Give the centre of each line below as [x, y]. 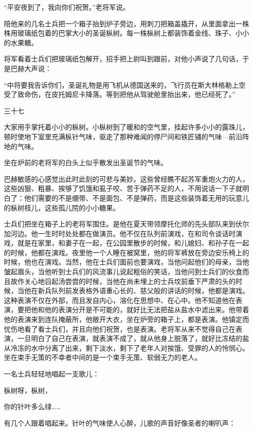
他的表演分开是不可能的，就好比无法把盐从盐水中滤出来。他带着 [147, 309]
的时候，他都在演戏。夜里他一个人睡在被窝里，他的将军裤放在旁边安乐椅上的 [126, 252]
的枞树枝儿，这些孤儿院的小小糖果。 [62, 207]
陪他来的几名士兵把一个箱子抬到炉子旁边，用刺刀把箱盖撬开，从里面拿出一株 [126, 23]
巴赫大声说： [31, 68]
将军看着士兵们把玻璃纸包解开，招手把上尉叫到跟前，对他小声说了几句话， [123, 59]
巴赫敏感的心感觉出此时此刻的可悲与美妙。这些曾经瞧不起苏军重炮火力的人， [126, 178]
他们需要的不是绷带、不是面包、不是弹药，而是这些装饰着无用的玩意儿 [136, 197]
